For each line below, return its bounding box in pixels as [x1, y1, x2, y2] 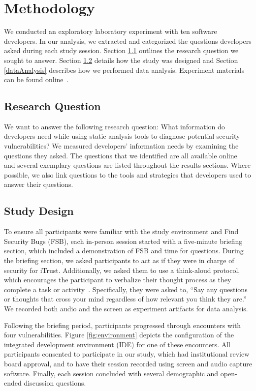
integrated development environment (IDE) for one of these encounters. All [4, 339, 230, 349]
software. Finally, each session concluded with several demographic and [4, 368, 219, 378]
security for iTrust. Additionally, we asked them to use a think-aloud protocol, [4, 265, 240, 275]
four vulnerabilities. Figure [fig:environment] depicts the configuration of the [4, 330, 234, 340]
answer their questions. [4, 179, 73, 189]
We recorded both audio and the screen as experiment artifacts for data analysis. [4, 303, 248, 313]
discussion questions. [24, 378, 86, 388]
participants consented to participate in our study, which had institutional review [4, 349, 250, 359]
